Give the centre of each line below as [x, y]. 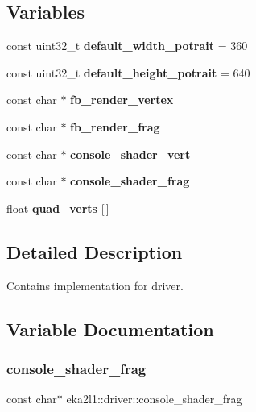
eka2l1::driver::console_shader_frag [154, 399]
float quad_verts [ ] [58, 208]
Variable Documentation [110, 329]
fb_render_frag [115, 126]
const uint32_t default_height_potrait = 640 [128, 72]
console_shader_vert [130, 154]
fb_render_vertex [122, 100]
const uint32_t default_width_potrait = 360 [127, 46]
